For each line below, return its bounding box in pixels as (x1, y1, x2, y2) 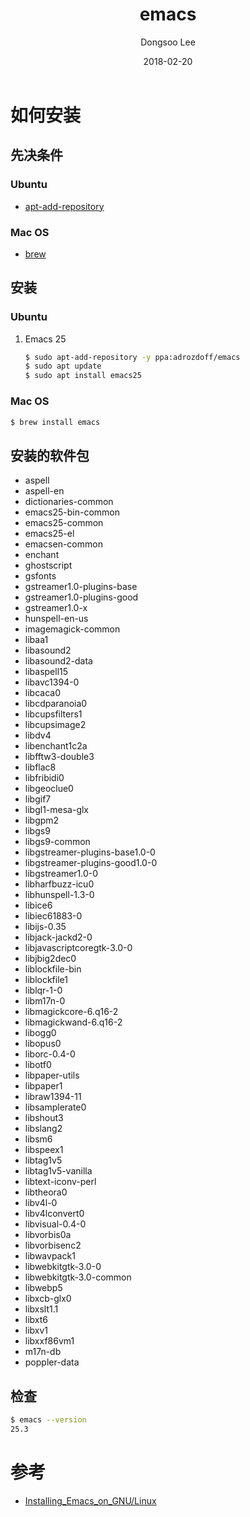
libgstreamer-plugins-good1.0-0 (24, 857, 158, 869)
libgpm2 (24, 814, 60, 827)
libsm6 (24, 1133, 53, 1145)
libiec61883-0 (24, 910, 83, 922)
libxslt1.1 (24, 1303, 59, 1315)
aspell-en (24, 485, 65, 497)
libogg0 (24, 1027, 57, 1039)
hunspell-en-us (24, 613, 89, 625)
